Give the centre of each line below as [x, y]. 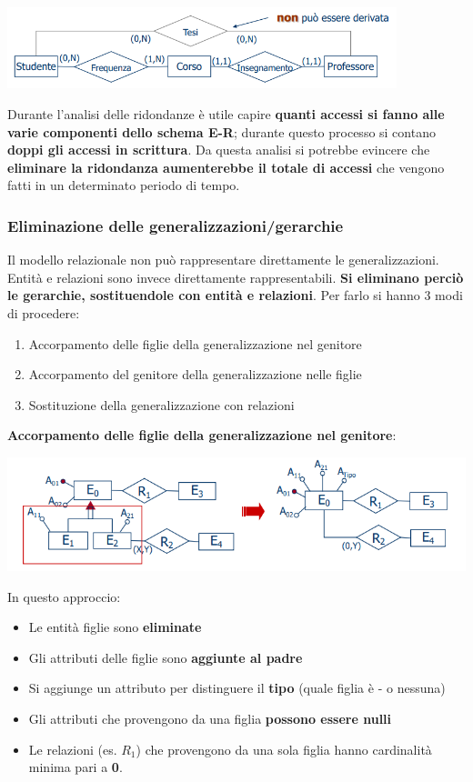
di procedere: [44, 313]
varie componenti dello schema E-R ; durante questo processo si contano [221, 131]
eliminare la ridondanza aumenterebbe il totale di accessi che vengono [226, 167]
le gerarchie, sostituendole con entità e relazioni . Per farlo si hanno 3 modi [235, 295]
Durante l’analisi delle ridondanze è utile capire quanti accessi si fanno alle [226, 114]
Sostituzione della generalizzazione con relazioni [161, 404]
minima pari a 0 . [75, 767]
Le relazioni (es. [73, 749]
